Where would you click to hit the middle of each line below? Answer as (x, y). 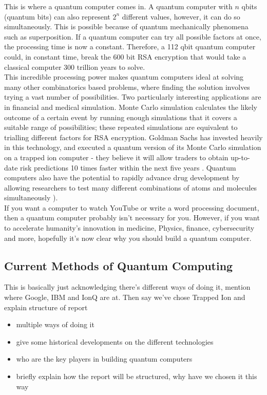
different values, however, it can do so (181, 16)
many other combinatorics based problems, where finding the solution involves (127, 87)
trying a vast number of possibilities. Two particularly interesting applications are (133, 97)
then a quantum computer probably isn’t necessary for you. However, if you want (132, 218)
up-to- (240, 157)
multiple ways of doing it (55, 324)
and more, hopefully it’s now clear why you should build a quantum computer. (128, 238)
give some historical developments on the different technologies (115, 341)
